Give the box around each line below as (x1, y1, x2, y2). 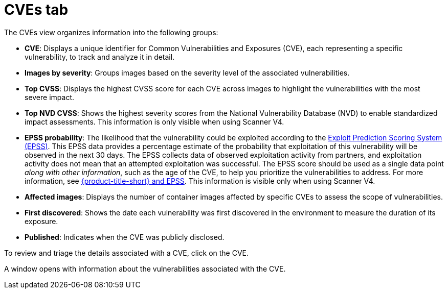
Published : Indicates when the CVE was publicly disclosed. (25, 232, 225, 241)
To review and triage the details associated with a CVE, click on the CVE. (4, 248, 249, 257)
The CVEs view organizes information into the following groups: (4, 28, 218, 37)
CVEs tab (4, 1, 69, 18)
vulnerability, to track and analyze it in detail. (25, 52, 175, 61)
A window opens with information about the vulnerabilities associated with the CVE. (4, 264, 286, 273)
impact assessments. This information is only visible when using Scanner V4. (25, 117, 284, 126)
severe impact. (25, 92, 75, 102)
